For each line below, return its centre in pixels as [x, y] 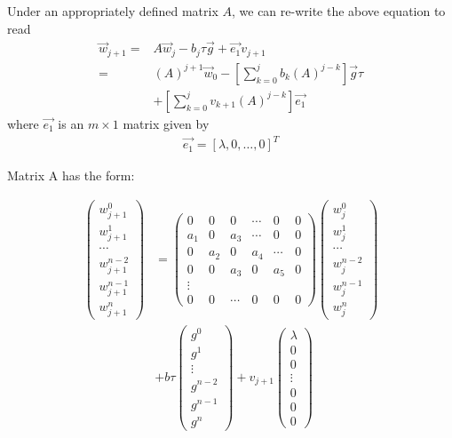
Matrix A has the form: [71, 175]
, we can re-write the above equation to [338, 11]
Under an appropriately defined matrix [113, 11]
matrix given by [166, 123]
